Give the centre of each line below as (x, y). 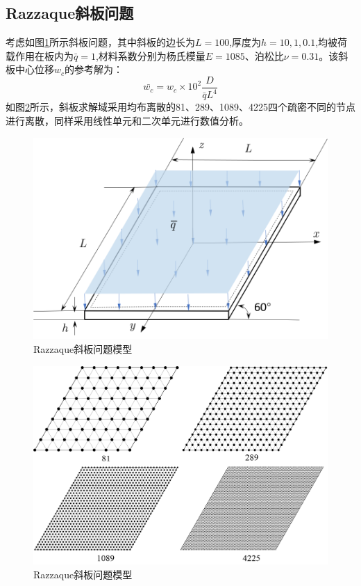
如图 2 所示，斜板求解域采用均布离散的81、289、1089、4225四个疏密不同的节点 (180, 107)
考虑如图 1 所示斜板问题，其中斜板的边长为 (100, 42)
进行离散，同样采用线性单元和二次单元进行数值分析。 (127, 120)
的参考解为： (94, 69)
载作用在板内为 (40, 55)
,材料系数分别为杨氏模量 (150, 55)
